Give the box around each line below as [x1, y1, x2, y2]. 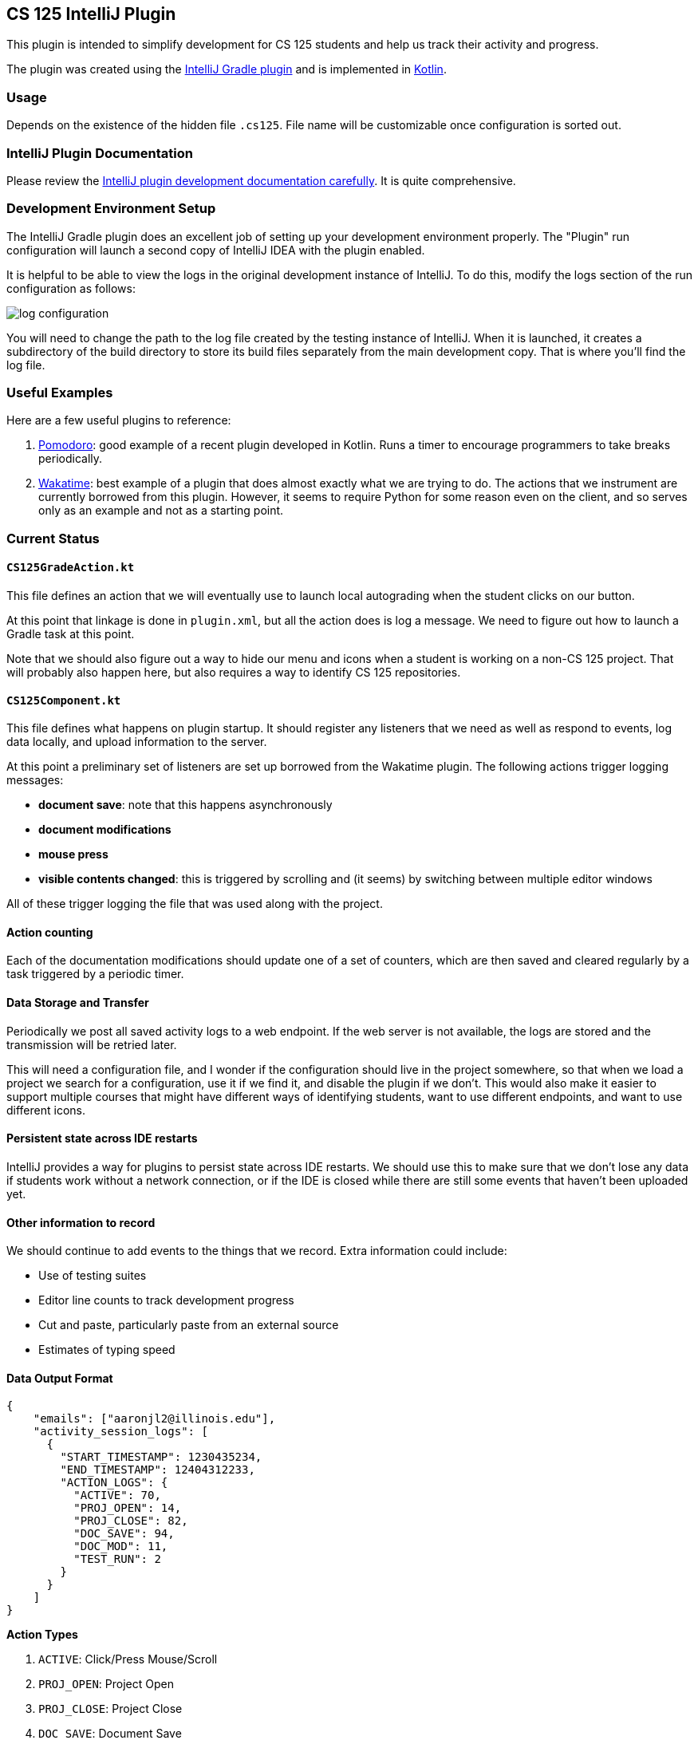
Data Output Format [6, 1371, 113, 1385]
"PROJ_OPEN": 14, [73, 1501, 182, 1515]
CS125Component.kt [6, 693, 121, 707]
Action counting [6, 925, 93, 939]
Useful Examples [6, 385, 113, 401]
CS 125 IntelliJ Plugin [6, 4, 176, 24]
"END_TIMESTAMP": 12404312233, [60, 1463, 255, 1477]
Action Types [6, 1628, 78, 1642]
